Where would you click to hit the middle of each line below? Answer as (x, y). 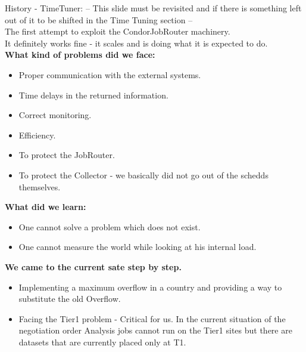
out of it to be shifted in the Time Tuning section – (99, 19)
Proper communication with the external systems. (110, 74)
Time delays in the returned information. (93, 95)
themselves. (40, 186)
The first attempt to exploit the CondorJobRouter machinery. (118, 31)
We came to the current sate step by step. (93, 266)
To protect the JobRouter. (67, 155)
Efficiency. (37, 135)
